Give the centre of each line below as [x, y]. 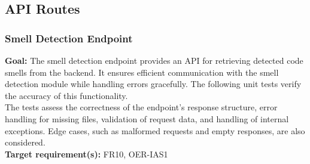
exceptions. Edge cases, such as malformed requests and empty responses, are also [155, 130]
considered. [25, 142]
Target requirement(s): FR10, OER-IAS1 [86, 154]
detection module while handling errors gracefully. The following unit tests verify [153, 84]
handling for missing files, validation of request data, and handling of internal [147, 118]
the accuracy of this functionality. [66, 95]
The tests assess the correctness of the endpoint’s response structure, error [141, 107]
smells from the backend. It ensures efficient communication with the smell [142, 72]
